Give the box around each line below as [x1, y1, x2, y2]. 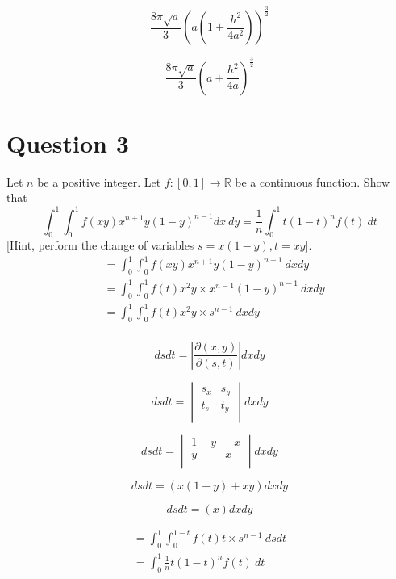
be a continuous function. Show [235, 173, 390, 190]
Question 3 [6, 126, 129, 159]
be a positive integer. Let [37, 173, 161, 190]
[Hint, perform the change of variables [6, 237, 194, 254]
